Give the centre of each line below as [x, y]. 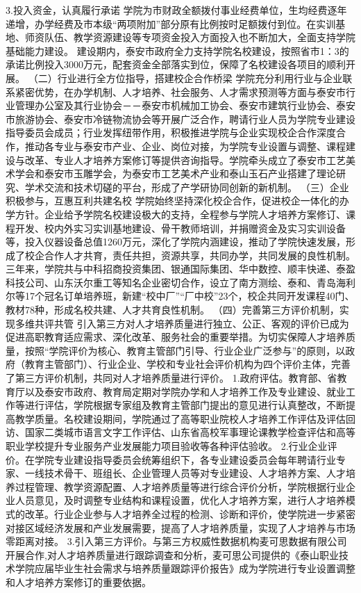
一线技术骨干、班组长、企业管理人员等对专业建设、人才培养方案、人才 [185, 473]
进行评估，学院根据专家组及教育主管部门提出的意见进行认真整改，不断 [185, 405]
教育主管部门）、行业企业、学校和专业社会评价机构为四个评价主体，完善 [187, 364]
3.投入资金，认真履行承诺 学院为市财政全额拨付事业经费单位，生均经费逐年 [176, 10]
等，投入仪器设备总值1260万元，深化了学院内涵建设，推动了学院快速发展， [176, 242]
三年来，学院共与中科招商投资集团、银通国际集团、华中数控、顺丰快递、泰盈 [180, 269]
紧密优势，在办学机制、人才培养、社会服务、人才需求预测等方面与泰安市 [180, 91]
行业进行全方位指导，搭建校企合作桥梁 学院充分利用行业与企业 [200, 78]
